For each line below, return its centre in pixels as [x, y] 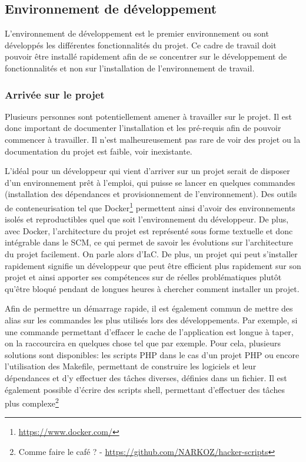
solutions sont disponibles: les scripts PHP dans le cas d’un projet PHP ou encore [152, 354]
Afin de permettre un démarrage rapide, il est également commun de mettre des [149, 308]
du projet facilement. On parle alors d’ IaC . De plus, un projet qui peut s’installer [151, 253]
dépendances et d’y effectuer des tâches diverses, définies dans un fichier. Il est [146, 377]
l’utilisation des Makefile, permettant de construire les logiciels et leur [131, 366]
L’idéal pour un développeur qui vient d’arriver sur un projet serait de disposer [147, 171]
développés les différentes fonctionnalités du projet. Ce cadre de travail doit [141, 45]
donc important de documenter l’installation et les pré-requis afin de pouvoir [143, 128]
